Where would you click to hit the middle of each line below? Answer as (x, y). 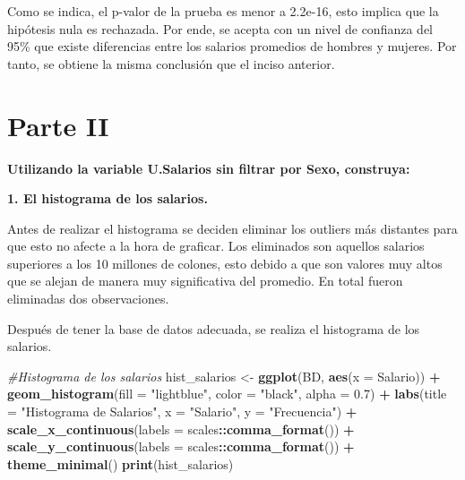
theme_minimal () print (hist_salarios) (121, 463)
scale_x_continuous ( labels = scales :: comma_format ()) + (181, 429)
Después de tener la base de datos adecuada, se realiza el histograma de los (214, 328)
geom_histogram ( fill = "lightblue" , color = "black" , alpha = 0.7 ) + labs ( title (227, 394)
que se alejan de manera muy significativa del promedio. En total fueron (205, 281)
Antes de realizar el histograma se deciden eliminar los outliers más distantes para (232, 228)
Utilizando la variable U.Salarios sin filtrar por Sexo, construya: (209, 168)
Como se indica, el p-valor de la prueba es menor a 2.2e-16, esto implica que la (223, 11)
